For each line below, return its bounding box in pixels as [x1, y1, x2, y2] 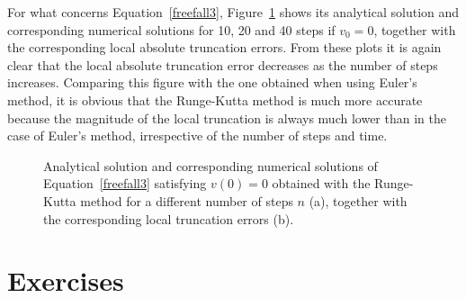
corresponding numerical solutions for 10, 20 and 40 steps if [7, 20, 336, 39]
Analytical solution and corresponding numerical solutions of [43, 156, 378, 175]
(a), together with [309, 191, 408, 210]
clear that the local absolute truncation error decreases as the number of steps [7, 55, 438, 74]
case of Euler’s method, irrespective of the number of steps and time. [7, 126, 388, 145]
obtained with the [272, 174, 371, 193]
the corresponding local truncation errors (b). [43, 209, 294, 228]
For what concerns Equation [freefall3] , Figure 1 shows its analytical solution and [7, 3, 460, 21]
